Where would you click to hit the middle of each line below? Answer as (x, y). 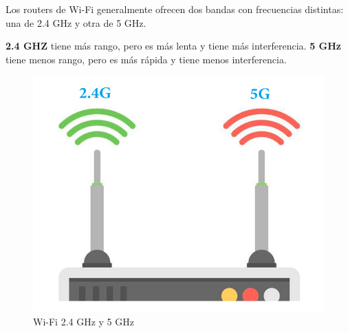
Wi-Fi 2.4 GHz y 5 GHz (84, 321)
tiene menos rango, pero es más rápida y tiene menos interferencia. (146, 59)
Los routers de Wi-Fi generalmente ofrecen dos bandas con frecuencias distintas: (175, 9)
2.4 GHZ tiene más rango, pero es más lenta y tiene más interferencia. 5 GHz (173, 46)
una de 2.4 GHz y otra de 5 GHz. (76, 22)
